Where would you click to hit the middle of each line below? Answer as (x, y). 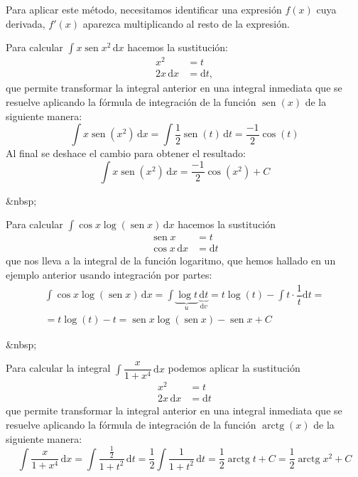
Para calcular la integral (58, 368)
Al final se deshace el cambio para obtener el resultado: (126, 153)
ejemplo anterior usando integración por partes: (109, 274)
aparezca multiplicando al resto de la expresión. (186, 23)
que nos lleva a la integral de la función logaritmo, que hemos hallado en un (171, 261)
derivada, (26, 23)
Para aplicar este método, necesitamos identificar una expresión (144, 9)
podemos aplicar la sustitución (234, 368)
